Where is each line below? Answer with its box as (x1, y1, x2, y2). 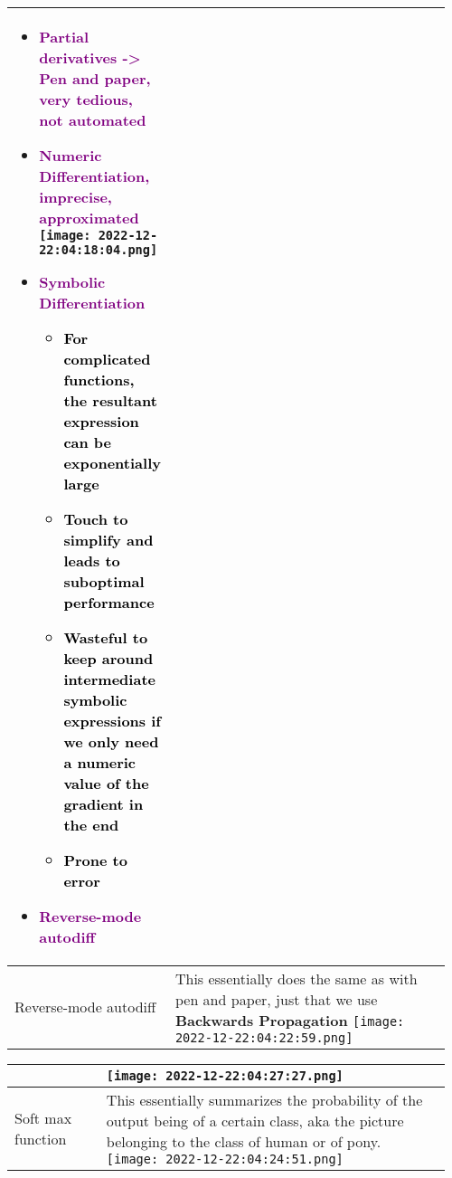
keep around (63, 648, 154, 669)
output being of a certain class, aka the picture (106, 1110, 404, 1131)
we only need (63, 731, 159, 752)
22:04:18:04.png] (39, 242, 158, 257)
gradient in (63, 793, 144, 814)
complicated (63, 348, 151, 369)
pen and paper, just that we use (174, 989, 378, 1010)
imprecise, (39, 186, 112, 207)
